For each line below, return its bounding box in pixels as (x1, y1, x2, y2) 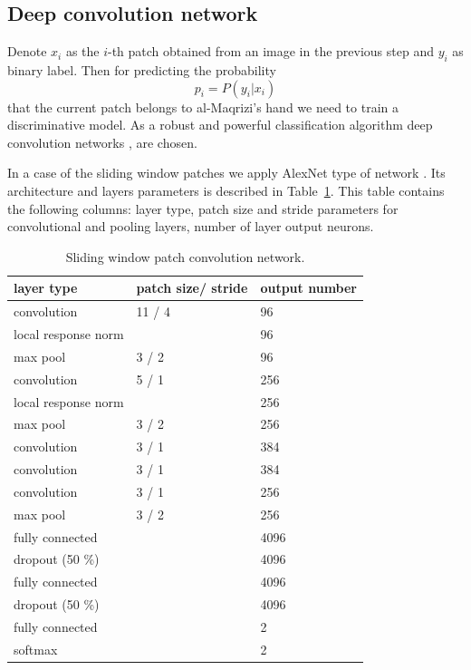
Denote (7, 42, 47, 61)
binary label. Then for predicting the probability (7, 61, 276, 79)
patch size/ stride (136, 278, 248, 297)
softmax (14, 639, 58, 658)
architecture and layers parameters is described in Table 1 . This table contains (7, 180, 445, 199)
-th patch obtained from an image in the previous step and (108, 42, 434, 61)
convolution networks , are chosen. (7, 132, 197, 151)
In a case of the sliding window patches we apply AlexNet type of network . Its (7, 163, 446, 182)
